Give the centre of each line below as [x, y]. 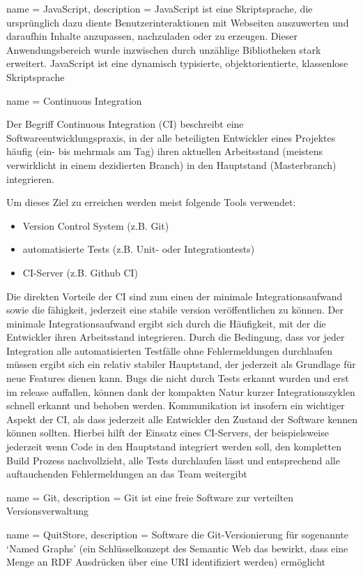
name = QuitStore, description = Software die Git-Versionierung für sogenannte [178, 534]
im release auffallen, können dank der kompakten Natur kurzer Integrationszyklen [181, 391]
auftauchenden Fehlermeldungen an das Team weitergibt [127, 474]
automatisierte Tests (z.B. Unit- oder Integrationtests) [139, 249]
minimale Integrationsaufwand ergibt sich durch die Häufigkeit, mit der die [166, 323]
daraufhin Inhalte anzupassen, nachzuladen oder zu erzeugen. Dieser [152, 36]
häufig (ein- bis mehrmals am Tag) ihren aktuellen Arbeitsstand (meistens [165, 151]
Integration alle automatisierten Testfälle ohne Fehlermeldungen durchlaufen [169, 350]
